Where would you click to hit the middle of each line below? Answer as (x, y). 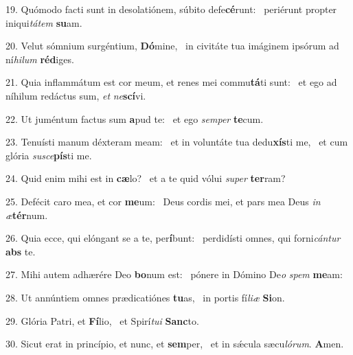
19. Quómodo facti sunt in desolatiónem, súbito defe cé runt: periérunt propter (171, 9)
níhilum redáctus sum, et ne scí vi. (76, 95)
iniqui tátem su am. (44, 22)
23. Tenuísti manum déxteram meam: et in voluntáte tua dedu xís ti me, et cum (177, 142)
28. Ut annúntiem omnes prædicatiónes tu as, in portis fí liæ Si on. (145, 297)
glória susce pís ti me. (49, 155)
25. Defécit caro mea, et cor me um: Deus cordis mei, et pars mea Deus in (163, 201)
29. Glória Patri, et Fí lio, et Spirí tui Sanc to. (102, 320)
